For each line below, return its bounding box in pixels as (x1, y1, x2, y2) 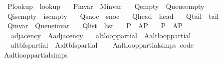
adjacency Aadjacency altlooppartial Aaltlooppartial (10, 30, 191, 40)
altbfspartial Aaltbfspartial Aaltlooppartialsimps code (10, 40, 194, 50)
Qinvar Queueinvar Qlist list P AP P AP (7, 20, 183, 31)
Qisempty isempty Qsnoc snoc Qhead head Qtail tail (7, 10, 219, 21)
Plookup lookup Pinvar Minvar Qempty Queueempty (7, 1, 205, 11)
